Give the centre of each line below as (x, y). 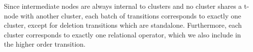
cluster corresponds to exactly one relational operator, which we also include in (123, 34)
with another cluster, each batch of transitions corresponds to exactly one (131, 15)
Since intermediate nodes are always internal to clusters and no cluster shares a (123, 6)
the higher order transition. (45, 44)
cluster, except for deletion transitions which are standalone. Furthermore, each (123, 25)
